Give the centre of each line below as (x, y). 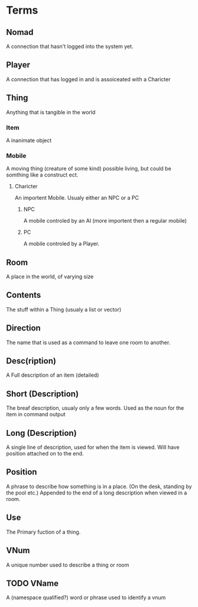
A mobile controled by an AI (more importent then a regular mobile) (105, 221)
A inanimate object (29, 140)
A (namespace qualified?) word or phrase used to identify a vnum (86, 598)
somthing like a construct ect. (42, 175)
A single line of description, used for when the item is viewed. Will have (93, 447)
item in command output (36, 415)
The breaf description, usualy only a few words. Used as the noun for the (95, 408)
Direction (24, 328)
